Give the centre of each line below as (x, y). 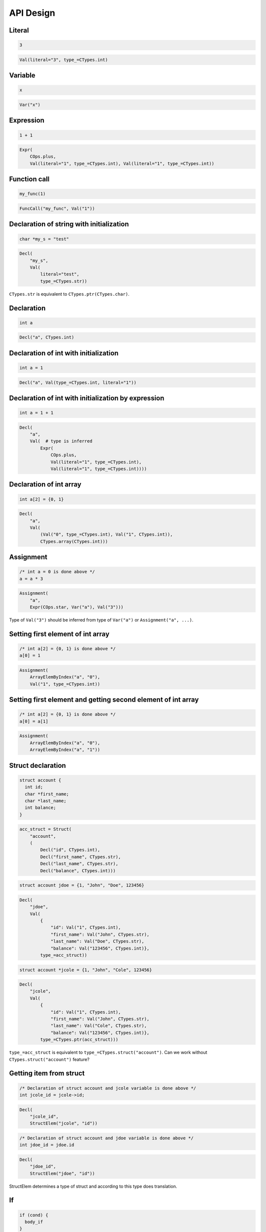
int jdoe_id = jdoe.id (47, 1145)
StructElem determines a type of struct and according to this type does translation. (93, 1186)
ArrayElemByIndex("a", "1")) (65, 750)
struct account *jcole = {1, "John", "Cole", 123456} (86, 970)
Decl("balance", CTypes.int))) (78, 871)
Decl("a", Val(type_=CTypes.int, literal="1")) (78, 382)
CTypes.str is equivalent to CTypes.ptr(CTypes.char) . (69, 294)
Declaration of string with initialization (69, 224)
